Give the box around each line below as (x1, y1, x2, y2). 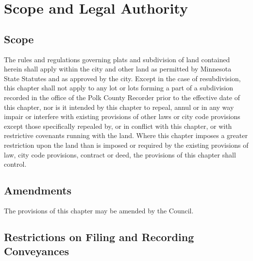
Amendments (4, 183, 72, 198)
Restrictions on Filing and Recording (4, 229, 194, 244)
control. (4, 159, 27, 169)
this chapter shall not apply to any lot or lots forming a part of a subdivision (4, 83, 233, 93)
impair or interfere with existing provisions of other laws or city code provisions (4, 111, 240, 122)
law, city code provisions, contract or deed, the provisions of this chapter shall (4, 149, 236, 159)
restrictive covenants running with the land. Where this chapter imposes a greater (4, 130, 248, 140)
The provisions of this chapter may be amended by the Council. (4, 205, 194, 215)
